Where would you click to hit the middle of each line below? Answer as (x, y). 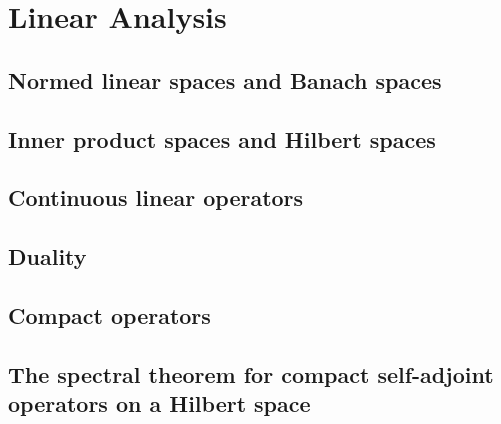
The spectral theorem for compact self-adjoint (251, 373)
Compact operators (109, 314)
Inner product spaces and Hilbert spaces (222, 138)
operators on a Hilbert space (159, 403)
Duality (47, 256)
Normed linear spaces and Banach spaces (225, 79)
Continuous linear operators (156, 197)
